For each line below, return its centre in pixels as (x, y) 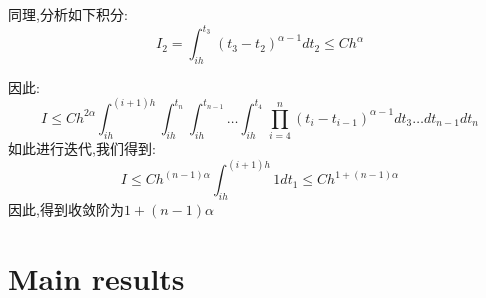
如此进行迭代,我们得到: (82, 148)
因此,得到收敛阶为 (66, 209)
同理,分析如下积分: (68, 14)
